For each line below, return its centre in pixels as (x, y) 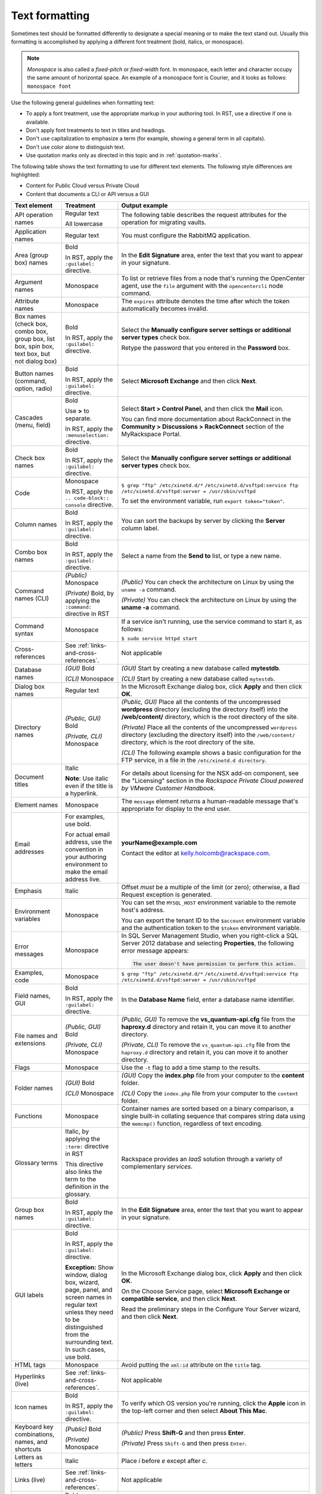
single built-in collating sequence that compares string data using (213, 1116)
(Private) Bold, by (90, 593)
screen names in (89, 1297)
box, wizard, (82, 1282)
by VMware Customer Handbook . (168, 788)
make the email (86, 872)
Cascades (29, 417)
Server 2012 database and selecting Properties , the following (208, 943)
